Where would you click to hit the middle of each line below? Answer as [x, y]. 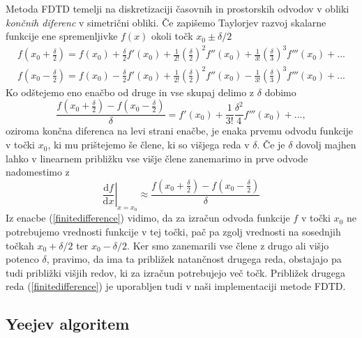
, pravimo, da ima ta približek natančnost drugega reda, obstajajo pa [194, 259]
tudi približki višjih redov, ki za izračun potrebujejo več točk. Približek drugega [176, 272]
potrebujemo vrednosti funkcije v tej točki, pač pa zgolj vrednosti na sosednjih [173, 232]
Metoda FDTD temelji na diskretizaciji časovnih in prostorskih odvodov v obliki [178, 8]
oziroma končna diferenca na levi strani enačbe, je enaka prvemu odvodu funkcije [180, 131]
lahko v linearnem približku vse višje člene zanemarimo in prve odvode [157, 158]
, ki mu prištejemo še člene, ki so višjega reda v [149, 145]
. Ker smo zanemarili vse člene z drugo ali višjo [228, 245]
